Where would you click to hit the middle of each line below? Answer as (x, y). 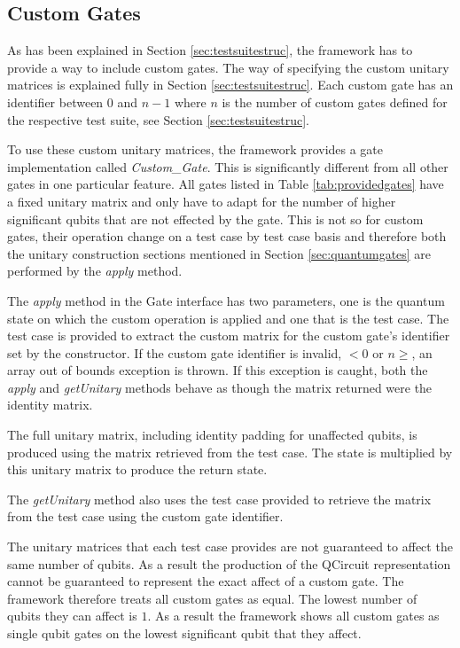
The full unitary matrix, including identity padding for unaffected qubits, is (212, 435)
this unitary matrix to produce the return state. (137, 469)
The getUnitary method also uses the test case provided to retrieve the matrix (219, 499)
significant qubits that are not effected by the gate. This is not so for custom (215, 219)
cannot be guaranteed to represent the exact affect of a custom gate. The (206, 581)
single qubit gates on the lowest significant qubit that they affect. (184, 633)
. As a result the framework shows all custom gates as (293, 616)
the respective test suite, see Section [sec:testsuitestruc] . (158, 119)
